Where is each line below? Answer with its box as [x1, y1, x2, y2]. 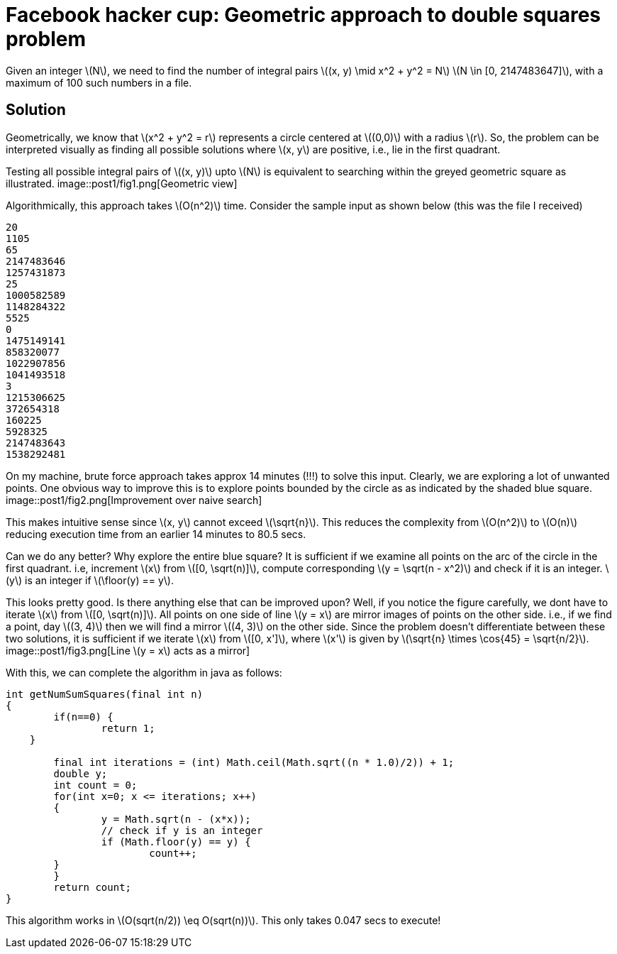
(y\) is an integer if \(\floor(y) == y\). [6, 574, 174, 586]
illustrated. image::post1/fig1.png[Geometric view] [6, 177, 238, 190]
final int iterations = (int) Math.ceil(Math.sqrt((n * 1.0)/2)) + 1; [53, 756, 455, 768]
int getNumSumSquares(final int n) [6, 688, 204, 700]
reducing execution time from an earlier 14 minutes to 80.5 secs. [6, 527, 306, 540]
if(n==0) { [53, 711, 113, 723]
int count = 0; [53, 779, 138, 791]
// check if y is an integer [101, 824, 263, 836]
